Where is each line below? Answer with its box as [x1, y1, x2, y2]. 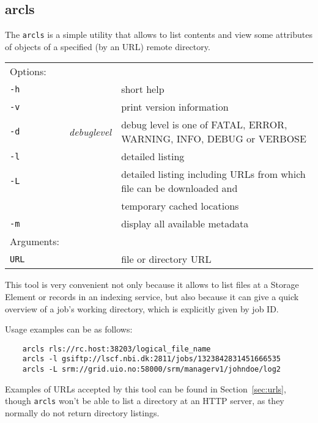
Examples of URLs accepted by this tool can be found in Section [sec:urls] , [5, 382, 286, 395]
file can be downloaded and [121, 181, 238, 196]
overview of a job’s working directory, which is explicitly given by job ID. [5, 302, 279, 315]
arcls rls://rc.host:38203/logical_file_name [22, 344, 211, 353]
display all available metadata [121, 216, 249, 231]
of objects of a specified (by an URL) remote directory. [5, 40, 210, 53]
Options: [10, 64, 46, 79]
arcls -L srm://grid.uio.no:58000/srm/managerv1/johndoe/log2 [22, 365, 281, 374]
